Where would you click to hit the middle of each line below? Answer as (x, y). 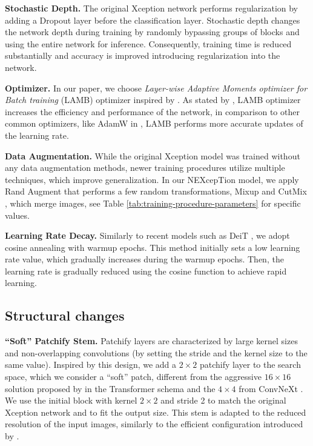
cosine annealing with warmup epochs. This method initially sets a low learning (153, 247)
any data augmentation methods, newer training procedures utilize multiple (145, 168)
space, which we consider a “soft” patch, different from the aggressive (133, 377)
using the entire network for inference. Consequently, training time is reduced (148, 43)
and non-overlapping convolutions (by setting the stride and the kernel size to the (156, 352)
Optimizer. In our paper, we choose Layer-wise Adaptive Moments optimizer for (156, 88)
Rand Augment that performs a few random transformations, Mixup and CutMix (156, 191)
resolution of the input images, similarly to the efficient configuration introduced (154, 424)
